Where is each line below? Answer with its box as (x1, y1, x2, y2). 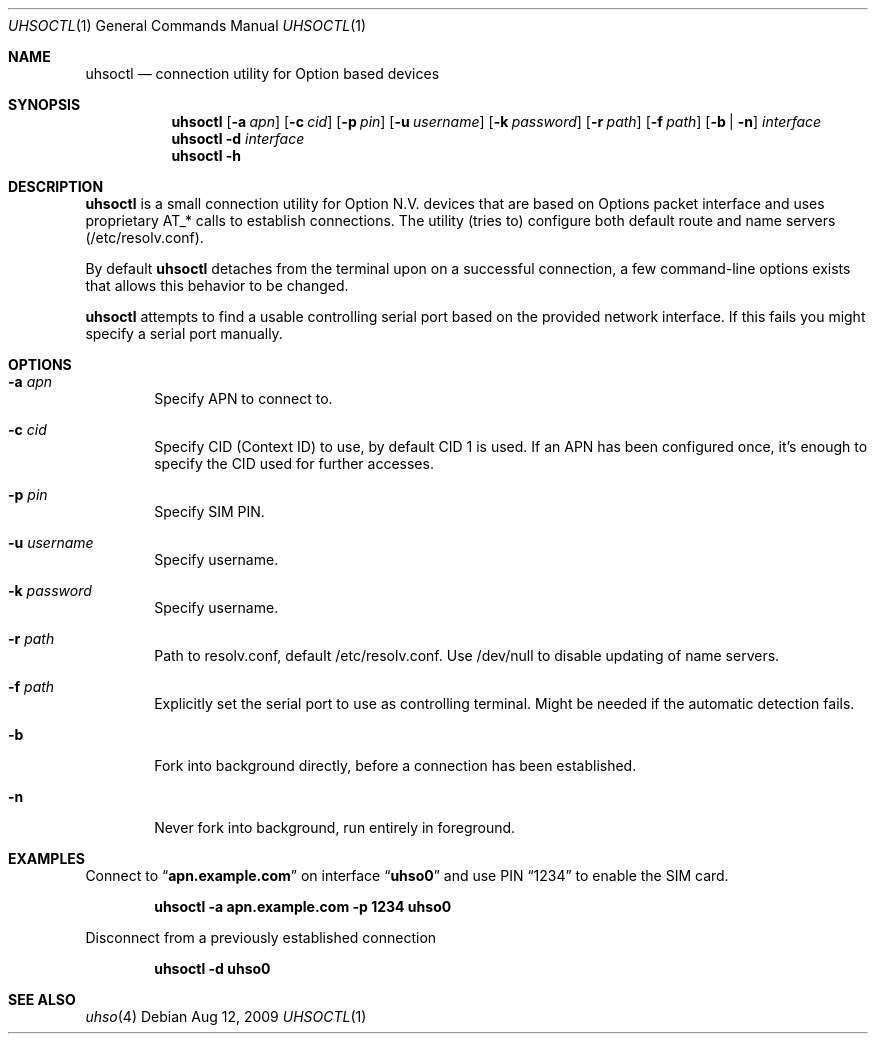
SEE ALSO (8, 991, 76, 1008)
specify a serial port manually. (85, 325, 283, 342)
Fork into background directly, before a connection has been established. (154, 757, 637, 774)
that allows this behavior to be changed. (85, 277, 349, 294)
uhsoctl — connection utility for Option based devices (85, 65, 440, 82)
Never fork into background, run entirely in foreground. (154, 819, 516, 836)
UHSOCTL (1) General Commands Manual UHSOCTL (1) (8, 17, 367, 34)
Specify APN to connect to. (154, 390, 333, 407)
